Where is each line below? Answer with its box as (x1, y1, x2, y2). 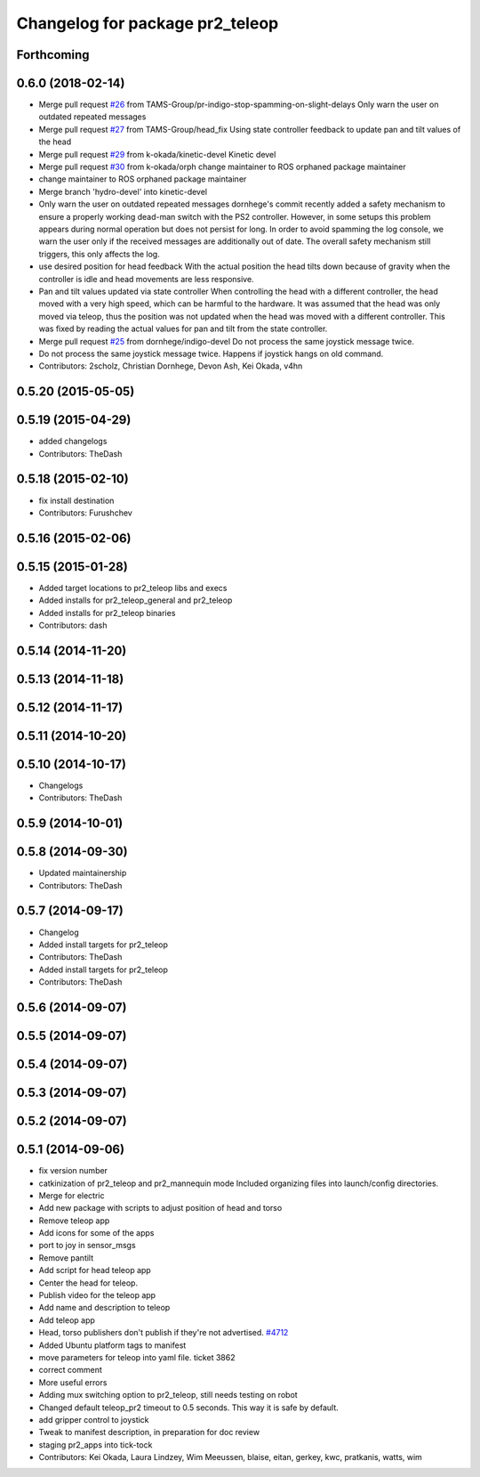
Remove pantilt (38, 1252, 94, 1263)
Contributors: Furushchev (38, 507, 132, 518)
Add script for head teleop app (38, 1265, 151, 1276)
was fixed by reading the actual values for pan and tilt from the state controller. (38, 323, 328, 334)
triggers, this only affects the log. (38, 248, 160, 259)
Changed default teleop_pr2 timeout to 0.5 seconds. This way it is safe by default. (38, 1402, 340, 1413)
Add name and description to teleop (38, 1303, 171, 1313)
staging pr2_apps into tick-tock (38, 1439, 153, 1450)
